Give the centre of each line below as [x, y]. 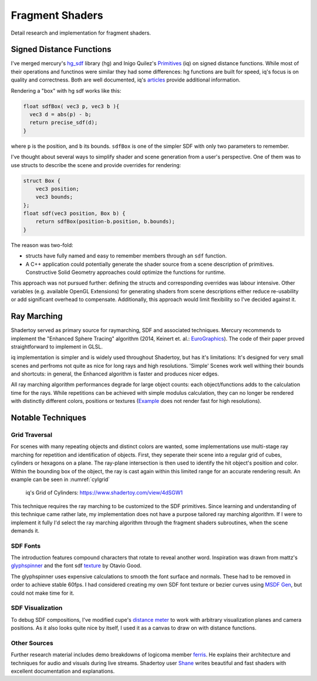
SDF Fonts [26, 546]
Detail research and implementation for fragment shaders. [81, 33]
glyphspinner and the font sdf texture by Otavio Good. [76, 565]
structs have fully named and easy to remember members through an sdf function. [126, 256]
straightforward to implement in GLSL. [57, 347]
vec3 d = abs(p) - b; [61, 114]
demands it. [25, 530]
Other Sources [32, 643]
